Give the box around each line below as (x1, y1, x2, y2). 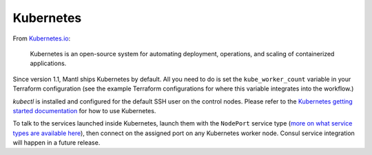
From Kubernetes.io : (12, 34, 71, 43)
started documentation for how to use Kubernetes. (12, 106, 156, 115)
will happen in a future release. (12, 139, 101, 147)
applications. (30, 59, 67, 68)
